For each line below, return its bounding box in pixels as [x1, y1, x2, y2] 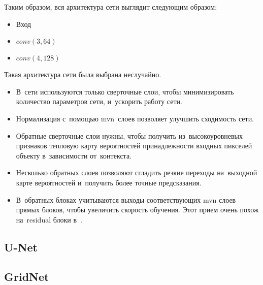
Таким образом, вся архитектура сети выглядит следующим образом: [4, 2, 217, 12]
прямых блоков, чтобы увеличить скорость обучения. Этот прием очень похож [16, 204, 259, 215]
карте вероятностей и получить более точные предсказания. [16, 177, 202, 187]
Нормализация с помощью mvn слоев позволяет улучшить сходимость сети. [16, 113, 254, 123]
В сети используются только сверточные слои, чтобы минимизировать [16, 86, 234, 97]
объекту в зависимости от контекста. [16, 150, 132, 161]
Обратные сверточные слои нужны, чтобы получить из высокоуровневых [16, 130, 243, 141]
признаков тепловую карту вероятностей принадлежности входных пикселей [16, 140, 252, 151]
